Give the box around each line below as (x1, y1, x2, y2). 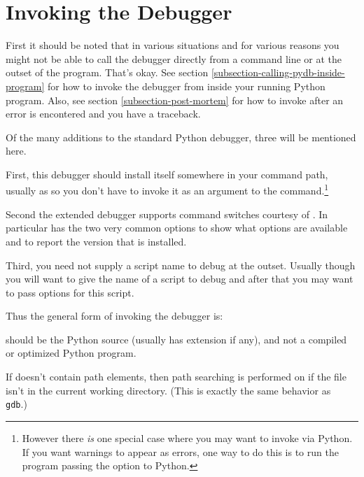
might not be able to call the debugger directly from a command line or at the (6, 51, 342, 66)
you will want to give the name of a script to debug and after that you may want (6, 271, 353, 286)
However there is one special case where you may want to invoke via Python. (22, 430, 353, 445)
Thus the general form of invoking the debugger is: (6, 308, 223, 323)
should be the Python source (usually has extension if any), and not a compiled (6, 332, 347, 346)
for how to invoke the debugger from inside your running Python (47, 78, 325, 93)
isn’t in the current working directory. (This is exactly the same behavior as (6, 383, 331, 397)
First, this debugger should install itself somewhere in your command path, (6, 166, 328, 181)
